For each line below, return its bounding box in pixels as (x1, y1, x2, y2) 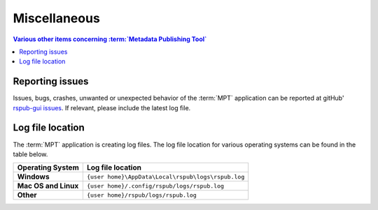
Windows (17, 172, 50, 181)
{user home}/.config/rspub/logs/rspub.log (86, 182, 224, 190)
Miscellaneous (13, 10, 101, 26)
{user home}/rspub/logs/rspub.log (86, 191, 197, 199)
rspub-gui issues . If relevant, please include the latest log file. (13, 103, 191, 112)
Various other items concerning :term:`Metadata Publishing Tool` (13, 35, 207, 43)
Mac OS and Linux (17, 181, 79, 191)
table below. (13, 150, 48, 158)
